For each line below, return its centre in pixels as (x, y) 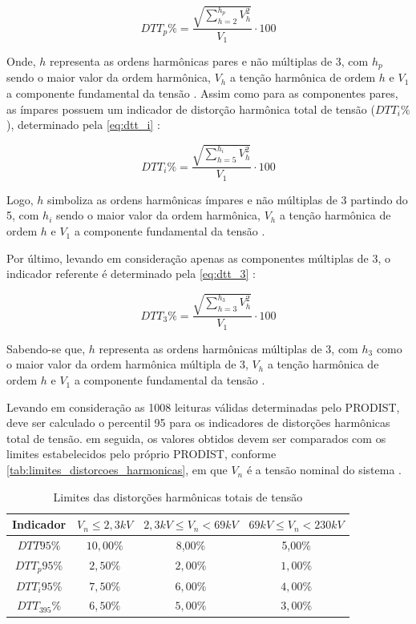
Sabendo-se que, (46, 348)
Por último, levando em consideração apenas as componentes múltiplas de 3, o (198, 258)
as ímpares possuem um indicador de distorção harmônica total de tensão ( (191, 109)
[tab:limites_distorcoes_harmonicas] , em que (117, 470)
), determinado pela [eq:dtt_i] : (83, 125)
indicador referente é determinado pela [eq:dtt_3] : (131, 274)
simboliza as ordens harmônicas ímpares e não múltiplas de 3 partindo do (228, 199)
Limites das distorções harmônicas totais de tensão (178, 496)
